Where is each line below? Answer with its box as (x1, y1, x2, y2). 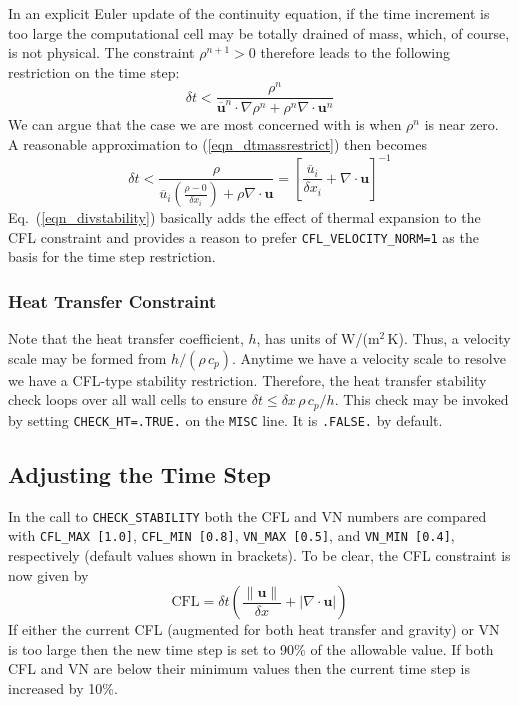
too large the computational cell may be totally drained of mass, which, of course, (8, 22, 510, 43)
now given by (8, 564, 89, 585)
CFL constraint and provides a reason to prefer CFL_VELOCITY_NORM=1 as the (8, 226, 479, 247)
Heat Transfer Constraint (8, 288, 217, 313)
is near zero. (424, 114, 499, 135)
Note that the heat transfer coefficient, (8, 328, 244, 349)
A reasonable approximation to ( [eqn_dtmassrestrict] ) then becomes (8, 133, 427, 154)
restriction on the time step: (8, 61, 180, 82)
